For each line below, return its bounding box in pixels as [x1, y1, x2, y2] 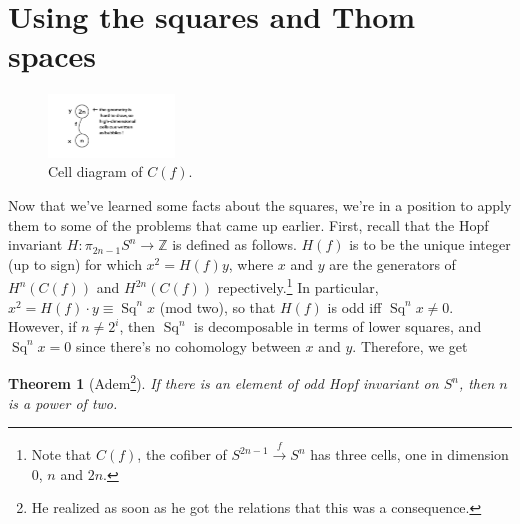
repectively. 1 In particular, [217, 274, 379, 298]
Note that [31, 444, 92, 465]
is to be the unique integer [349, 234, 511, 255]
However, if [8, 316, 77, 337]
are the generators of [329, 253, 456, 274]
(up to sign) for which [8, 253, 142, 274]
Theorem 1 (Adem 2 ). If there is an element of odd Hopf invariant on [8, 370, 439, 394]
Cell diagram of [48, 161, 143, 182]
